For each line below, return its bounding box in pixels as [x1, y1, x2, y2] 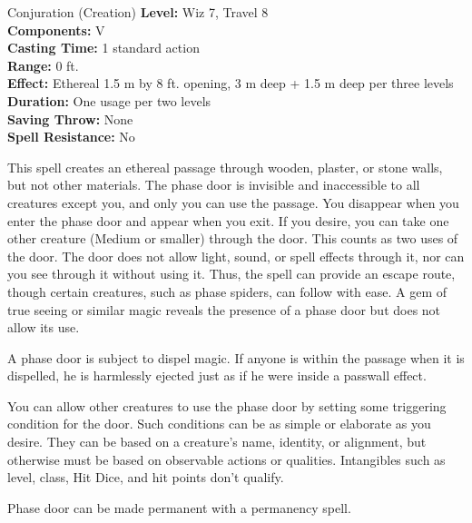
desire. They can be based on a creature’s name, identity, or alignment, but [7, 432, 427, 451]
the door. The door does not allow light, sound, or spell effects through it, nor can [7, 246, 465, 265]
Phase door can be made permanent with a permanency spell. [7, 498, 351, 517]
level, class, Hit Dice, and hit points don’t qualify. [7, 468, 284, 487]
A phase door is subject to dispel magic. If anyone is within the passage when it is [7, 348, 465, 367]
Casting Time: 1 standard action [7, 38, 200, 57]
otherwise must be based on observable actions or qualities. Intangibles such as [7, 449, 446, 469]
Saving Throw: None [7, 109, 133, 128]
